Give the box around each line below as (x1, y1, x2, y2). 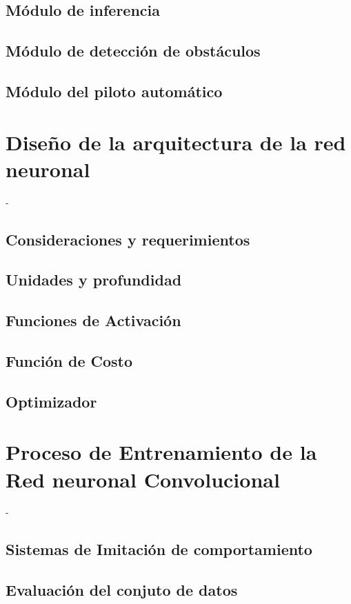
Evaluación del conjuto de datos (6, 579, 238, 601)
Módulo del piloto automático (6, 80, 223, 101)
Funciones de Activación (6, 310, 181, 331)
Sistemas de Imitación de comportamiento (6, 538, 312, 560)
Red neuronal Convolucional (6, 465, 280, 493)
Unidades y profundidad (6, 269, 182, 290)
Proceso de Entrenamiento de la (6, 438, 317, 466)
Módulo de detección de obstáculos (6, 40, 261, 61)
